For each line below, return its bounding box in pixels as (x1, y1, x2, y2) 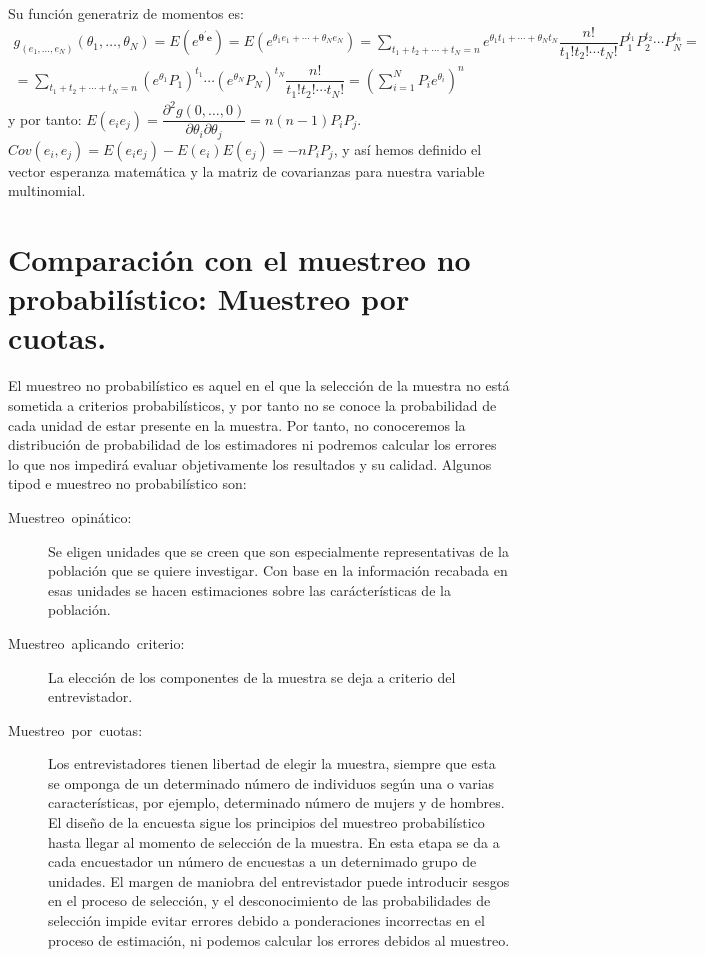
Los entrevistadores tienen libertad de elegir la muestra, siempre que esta (48, 753, 496, 774)
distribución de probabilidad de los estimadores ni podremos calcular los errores (8, 434, 497, 455)
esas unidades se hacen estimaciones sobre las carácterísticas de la (48, 579, 451, 600)
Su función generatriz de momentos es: (8, 3, 244, 23)
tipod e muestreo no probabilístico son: (8, 473, 247, 494)
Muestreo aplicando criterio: (8, 632, 185, 653)
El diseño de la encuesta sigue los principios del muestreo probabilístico (48, 812, 485, 833)
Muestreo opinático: (8, 506, 132, 527)
